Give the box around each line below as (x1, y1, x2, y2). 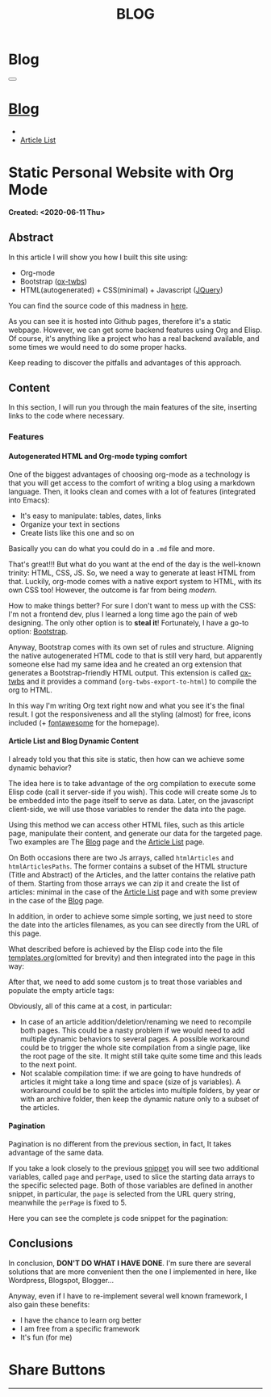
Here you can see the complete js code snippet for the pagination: (8, 1213, 228, 1222)
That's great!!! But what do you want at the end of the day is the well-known (8, 559, 261, 569)
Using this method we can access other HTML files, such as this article (8, 819, 244, 829)
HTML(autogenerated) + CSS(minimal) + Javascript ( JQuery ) (19, 284, 223, 295)
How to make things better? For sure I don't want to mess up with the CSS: (8, 600, 256, 610)
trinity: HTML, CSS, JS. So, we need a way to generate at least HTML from (8, 567, 256, 578)
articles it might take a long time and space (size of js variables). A (19, 1076, 241, 1087)
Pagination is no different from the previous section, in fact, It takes (8, 1138, 231, 1148)
